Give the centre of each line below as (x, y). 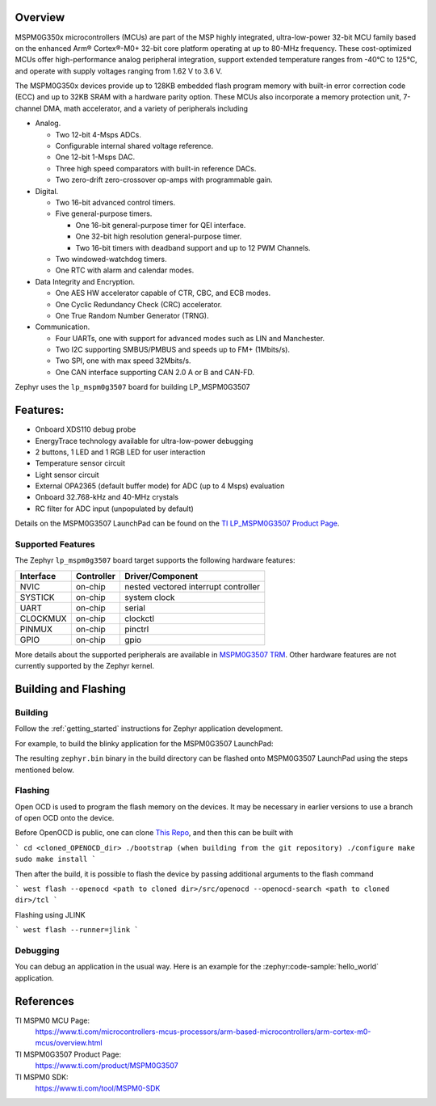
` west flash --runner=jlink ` (77, 930)
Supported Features (55, 544)
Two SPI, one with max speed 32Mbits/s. (123, 361)
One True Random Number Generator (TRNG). (132, 315)
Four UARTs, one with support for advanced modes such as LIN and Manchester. (190, 338)
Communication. (63, 327)
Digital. (47, 191)
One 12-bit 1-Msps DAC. (95, 157)
